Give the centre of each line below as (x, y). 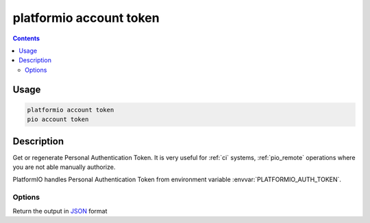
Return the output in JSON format (60, 211)
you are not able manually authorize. (64, 167)
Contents (26, 38)
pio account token (58, 119)
